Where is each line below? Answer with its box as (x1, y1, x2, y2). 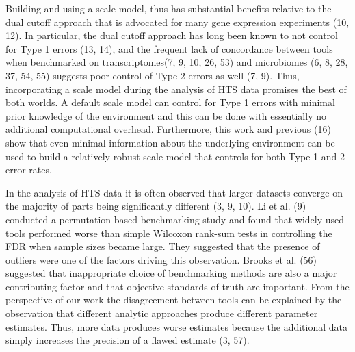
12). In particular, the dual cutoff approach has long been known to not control (5, 28, 338, 42)
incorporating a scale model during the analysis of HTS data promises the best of (5, 81, 347, 96)
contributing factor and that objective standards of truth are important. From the (5, 279, 350, 293)
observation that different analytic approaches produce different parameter (5, 306, 318, 320)
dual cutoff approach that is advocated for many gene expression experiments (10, (5, 14, 350, 29)
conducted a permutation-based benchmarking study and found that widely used (5, 212, 345, 226)
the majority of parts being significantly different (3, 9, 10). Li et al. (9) (5, 199, 306, 213)
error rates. (5, 162, 52, 177)
